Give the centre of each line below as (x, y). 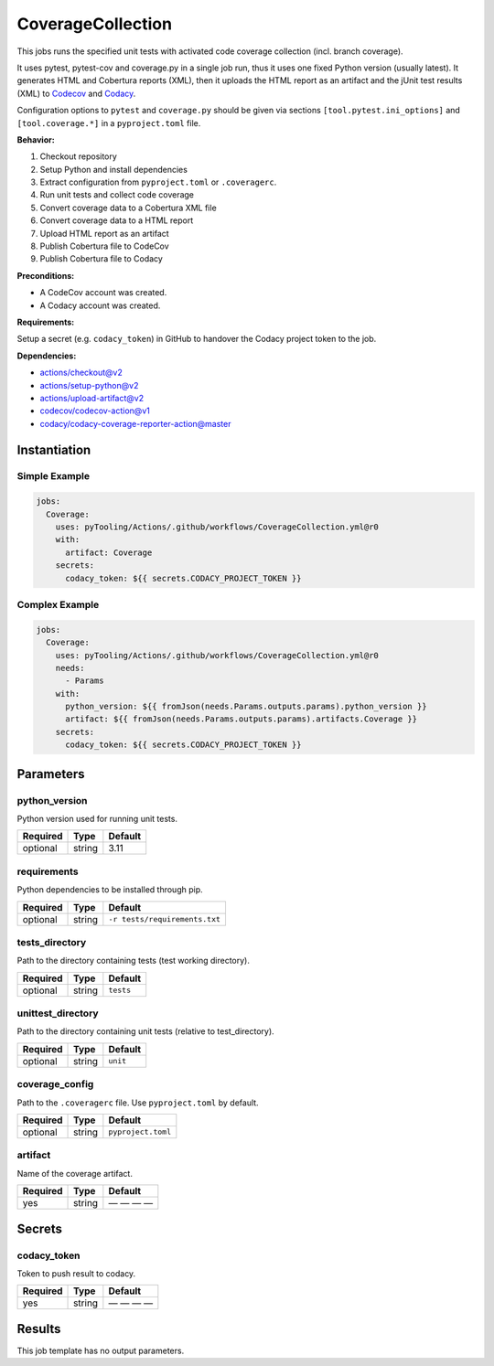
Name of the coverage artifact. (75, 1173)
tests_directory (52, 942)
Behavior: (36, 139)
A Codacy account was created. (100, 305)
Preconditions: (46, 275)
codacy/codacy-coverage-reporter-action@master (135, 423)
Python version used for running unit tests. (97, 819)
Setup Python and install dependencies (113, 169)
